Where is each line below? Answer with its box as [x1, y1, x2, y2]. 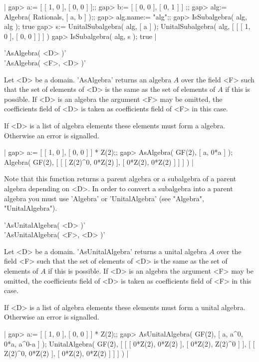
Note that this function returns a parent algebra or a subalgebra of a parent [4, 173, 237, 184]
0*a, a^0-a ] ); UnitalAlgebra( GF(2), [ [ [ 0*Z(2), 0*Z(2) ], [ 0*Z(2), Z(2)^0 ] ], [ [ [4, 338, 255, 349]
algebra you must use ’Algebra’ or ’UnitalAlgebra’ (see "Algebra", [4, 193, 204, 203]
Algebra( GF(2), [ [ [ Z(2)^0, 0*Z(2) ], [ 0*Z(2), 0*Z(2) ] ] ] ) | [4, 156, 194, 167]
